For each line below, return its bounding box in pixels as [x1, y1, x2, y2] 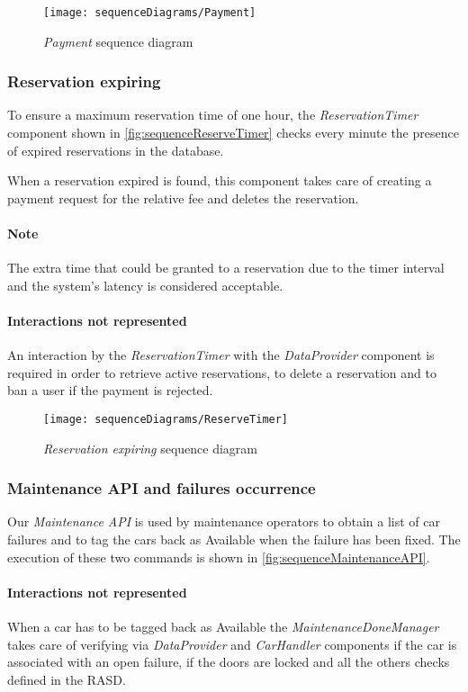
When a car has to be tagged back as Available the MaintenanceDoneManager [7, 617, 439, 636]
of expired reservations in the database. [7, 140, 224, 159]
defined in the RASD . [7, 670, 126, 688]
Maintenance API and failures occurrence [7, 477, 316, 499]
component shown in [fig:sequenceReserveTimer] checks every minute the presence [7, 123, 459, 142]
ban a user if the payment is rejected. [7, 381, 213, 400]
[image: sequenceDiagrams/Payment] [43, 6, 256, 19]
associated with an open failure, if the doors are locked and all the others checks [7, 652, 450, 671]
